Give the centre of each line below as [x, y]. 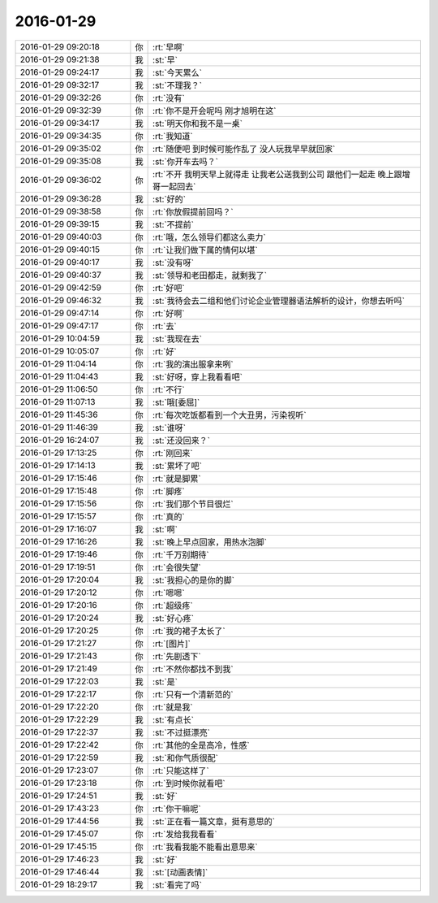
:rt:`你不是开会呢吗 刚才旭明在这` [215, 111]
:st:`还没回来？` [182, 441]
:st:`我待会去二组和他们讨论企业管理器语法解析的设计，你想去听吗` [279, 301]
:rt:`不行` [169, 389]
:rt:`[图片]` [172, 644]
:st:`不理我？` [178, 85]
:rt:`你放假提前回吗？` [193, 211]
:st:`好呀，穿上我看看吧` [198, 376]
